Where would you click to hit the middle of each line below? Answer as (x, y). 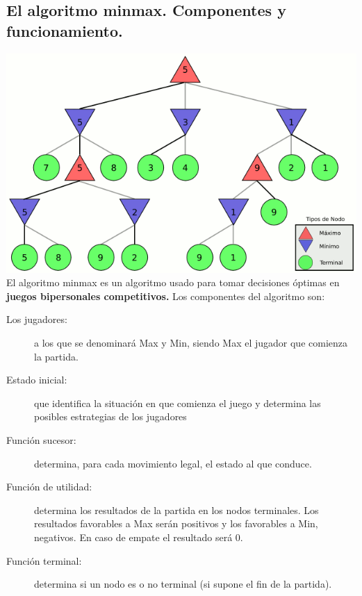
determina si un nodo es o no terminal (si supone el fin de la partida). (183, 584)
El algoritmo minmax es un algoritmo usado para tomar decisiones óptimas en (173, 282)
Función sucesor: (41, 440)
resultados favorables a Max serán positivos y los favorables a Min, (176, 523)
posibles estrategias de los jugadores (110, 416)
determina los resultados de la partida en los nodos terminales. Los (176, 510)
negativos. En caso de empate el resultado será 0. (139, 537)
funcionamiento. (65, 30)
